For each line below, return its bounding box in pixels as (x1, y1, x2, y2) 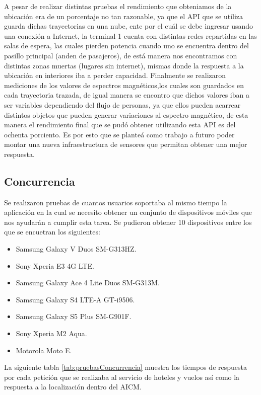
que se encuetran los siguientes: (4, 226, 100, 237)
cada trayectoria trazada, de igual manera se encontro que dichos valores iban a (4, 90, 249, 100)
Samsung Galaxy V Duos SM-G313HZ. (16, 244, 137, 254)
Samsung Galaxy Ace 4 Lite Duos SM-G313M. (16, 277, 160, 288)
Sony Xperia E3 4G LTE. (16, 260, 94, 271)
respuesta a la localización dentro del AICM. (4, 381, 142, 392)
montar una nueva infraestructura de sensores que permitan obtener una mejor (4, 139, 247, 149)
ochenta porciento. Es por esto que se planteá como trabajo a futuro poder (4, 129, 235, 139)
